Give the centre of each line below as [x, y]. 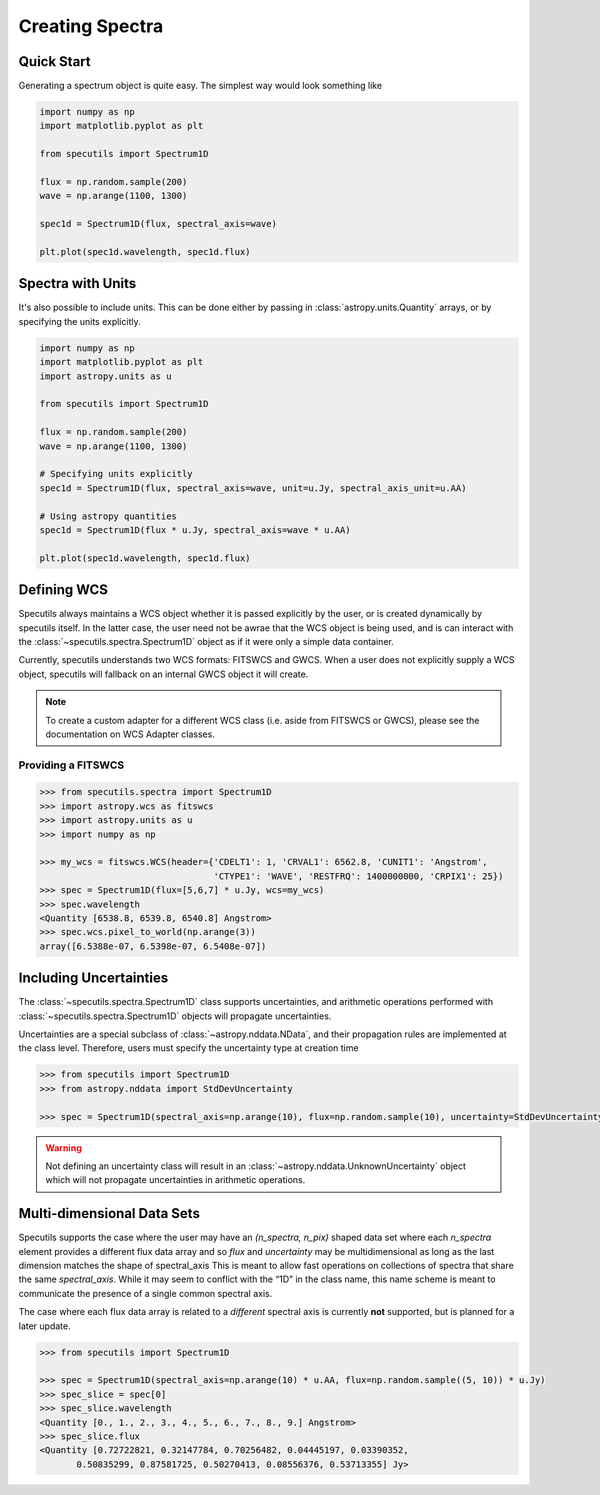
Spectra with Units [77, 283]
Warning [63, 1147]
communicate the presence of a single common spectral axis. [145, 1293]
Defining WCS [63, 590]
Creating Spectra [91, 26]
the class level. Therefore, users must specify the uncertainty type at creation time [188, 1048]
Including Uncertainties [93, 978]
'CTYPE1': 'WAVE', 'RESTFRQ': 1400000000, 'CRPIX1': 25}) [358, 876]
